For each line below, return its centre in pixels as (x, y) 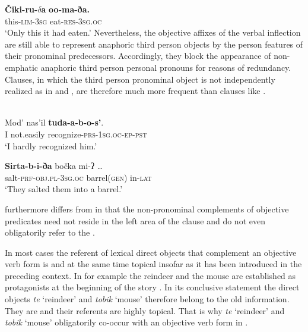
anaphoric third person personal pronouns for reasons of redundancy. (166, 67)
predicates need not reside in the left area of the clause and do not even (135, 220)
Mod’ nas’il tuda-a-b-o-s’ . (54, 122)
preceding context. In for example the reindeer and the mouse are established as (150, 275)
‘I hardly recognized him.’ (51, 145)
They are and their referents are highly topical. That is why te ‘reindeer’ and (145, 310)
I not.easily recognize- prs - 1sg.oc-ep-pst (76, 134)
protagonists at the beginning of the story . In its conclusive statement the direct (152, 287)
